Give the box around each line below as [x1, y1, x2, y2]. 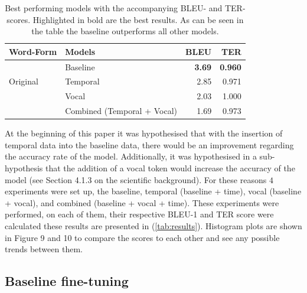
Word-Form [9, 45, 57, 57]
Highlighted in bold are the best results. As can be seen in [32, 13, 244, 25]
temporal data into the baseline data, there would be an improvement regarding [5, 138, 294, 151]
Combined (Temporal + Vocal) [65, 105, 178, 117]
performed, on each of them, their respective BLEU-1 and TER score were [5, 208, 274, 220]
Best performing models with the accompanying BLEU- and [5, 2, 223, 14]
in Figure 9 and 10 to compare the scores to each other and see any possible [5, 231, 280, 243]
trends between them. [5, 243, 83, 255]
